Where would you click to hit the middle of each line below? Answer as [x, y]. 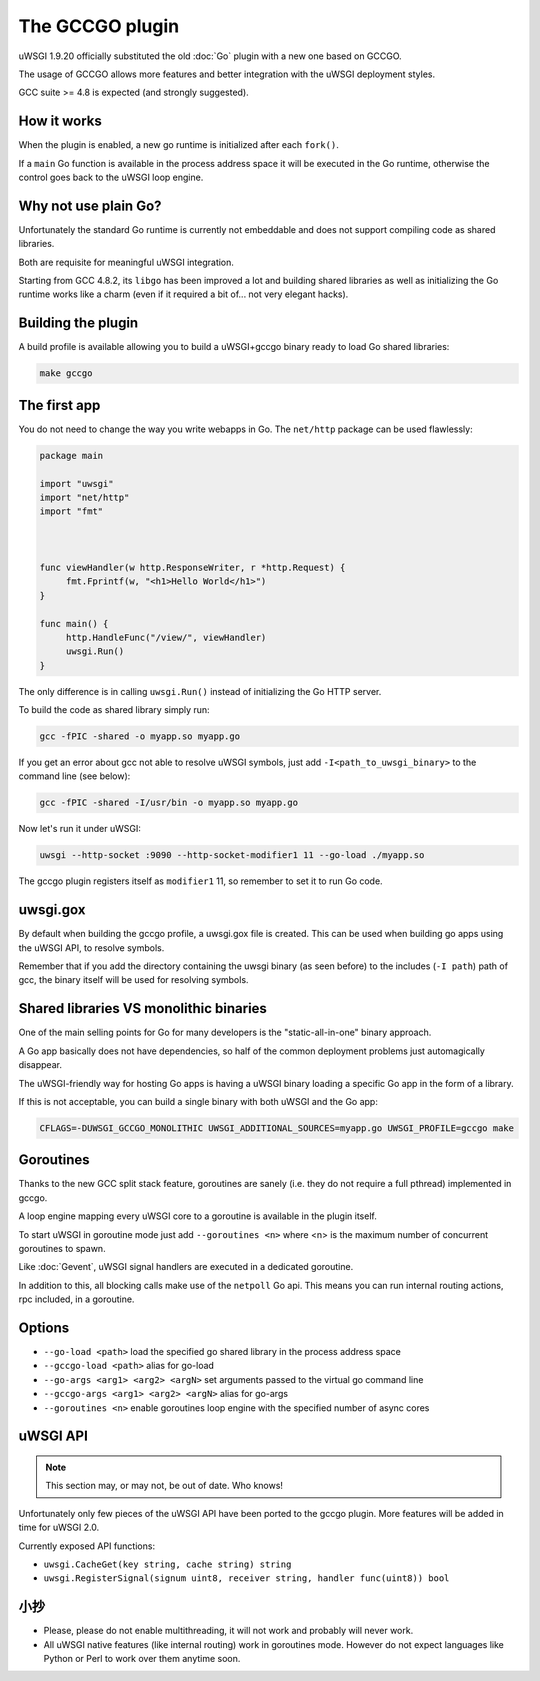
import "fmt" [71, 511]
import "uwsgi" [76, 483]
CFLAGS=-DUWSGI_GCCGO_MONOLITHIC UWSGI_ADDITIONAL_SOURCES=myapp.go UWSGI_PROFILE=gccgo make [277, 1128]
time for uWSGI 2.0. [59, 1527]
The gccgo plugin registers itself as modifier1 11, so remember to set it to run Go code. [201, 881]
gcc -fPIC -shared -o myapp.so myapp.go [139, 736]
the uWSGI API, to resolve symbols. [91, 947]
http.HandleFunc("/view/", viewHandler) [166, 637]
